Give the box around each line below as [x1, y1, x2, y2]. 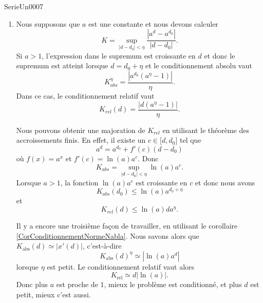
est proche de [56, 279, 98, 290]
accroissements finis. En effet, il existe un [16, 135, 146, 145]
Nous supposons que [16, 18, 80, 29]
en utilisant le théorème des [162, 124, 249, 135]
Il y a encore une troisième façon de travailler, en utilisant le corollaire [16, 220, 238, 231]
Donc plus [16, 279, 48, 290]
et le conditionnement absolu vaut [145, 60, 252, 71]
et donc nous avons [195, 177, 255, 187]
